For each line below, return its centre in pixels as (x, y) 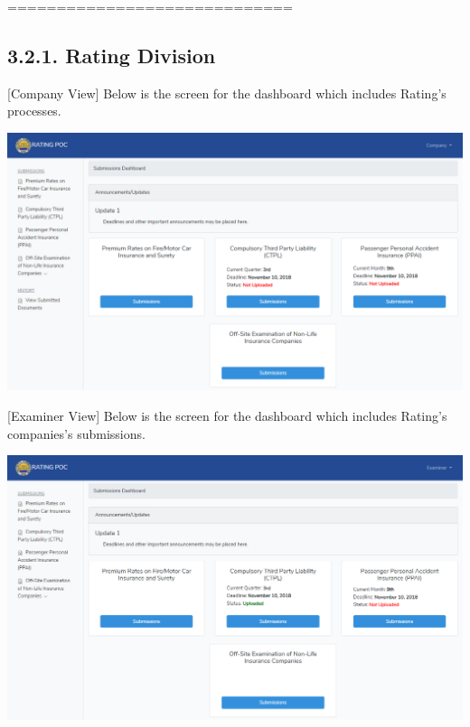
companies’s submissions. (76, 433)
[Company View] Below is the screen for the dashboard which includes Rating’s (227, 93)
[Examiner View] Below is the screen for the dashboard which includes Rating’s (227, 416)
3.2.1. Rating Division (112, 55)
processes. (34, 111)
